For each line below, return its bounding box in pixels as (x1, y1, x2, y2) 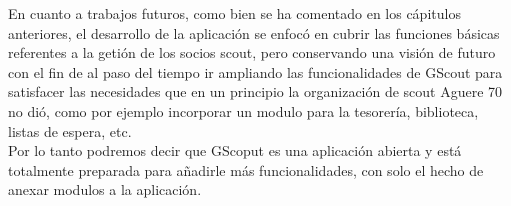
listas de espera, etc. (8, 120, 132, 141)
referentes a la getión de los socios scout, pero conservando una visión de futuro (8, 42, 496, 63)
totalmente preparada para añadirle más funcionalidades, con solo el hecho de (8, 159, 484, 180)
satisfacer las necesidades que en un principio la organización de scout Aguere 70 (8, 81, 503, 102)
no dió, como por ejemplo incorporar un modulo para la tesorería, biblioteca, (8, 100, 479, 121)
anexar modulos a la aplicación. (8, 179, 202, 200)
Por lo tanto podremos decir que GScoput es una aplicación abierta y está (8, 140, 462, 161)
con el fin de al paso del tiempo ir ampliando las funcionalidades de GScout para (8, 61, 503, 82)
